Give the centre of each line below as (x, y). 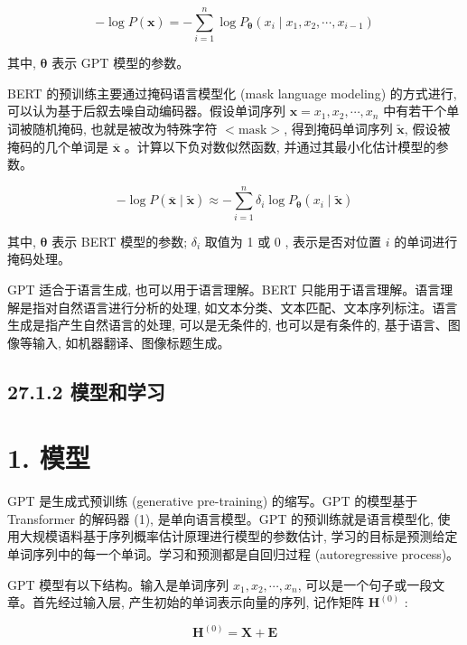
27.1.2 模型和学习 (86, 391)
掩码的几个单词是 (58, 146)
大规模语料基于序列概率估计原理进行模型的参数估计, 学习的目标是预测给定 (238, 536)
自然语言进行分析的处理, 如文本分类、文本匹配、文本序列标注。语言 (257, 307)
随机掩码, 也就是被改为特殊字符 (125, 128)
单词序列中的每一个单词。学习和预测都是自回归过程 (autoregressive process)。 (233, 554)
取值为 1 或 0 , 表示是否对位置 (293, 241)
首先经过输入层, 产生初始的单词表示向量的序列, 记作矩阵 (198, 602)
